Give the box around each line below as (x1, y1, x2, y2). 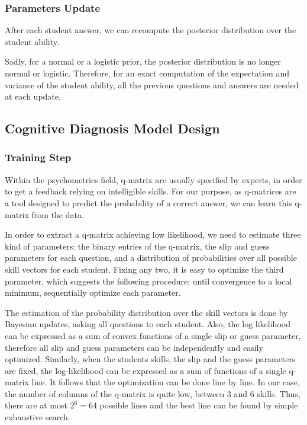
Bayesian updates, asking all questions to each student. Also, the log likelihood (5, 318, 290, 330)
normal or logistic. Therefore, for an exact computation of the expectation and (5, 67, 289, 79)
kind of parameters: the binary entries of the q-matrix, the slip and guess (5, 239, 270, 252)
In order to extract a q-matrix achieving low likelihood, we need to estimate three (5, 228, 301, 241)
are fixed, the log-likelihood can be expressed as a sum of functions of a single (5, 364, 286, 376)
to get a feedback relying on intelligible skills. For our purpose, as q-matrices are (5, 185, 296, 197)
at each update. (5, 90, 61, 103)
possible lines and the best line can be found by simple (99, 399, 298, 411)
